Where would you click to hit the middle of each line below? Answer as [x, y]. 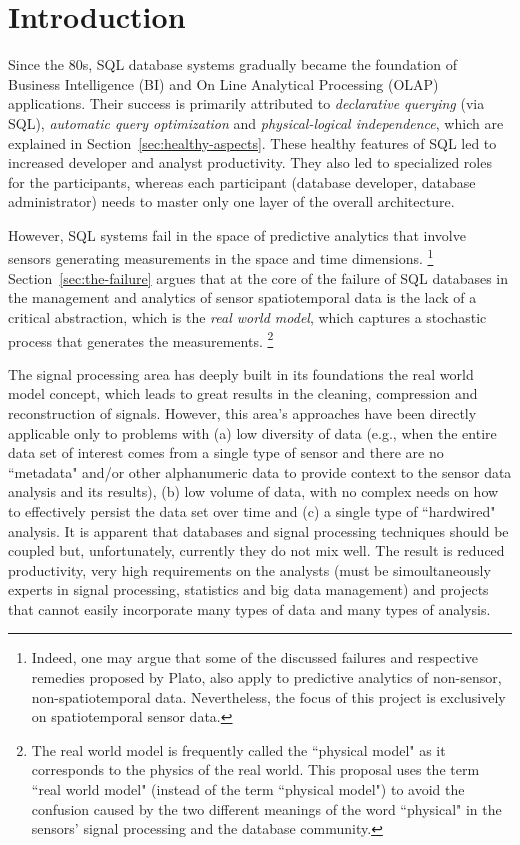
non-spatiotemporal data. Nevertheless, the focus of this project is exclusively [268, 696]
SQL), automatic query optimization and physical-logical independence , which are [256, 122]
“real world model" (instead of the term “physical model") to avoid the [248, 789]
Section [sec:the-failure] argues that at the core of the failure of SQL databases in [258, 277]
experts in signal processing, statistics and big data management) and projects [248, 589]
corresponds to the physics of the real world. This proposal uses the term [255, 769]
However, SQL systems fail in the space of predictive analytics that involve [237, 234]
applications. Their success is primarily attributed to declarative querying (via [246, 103]
